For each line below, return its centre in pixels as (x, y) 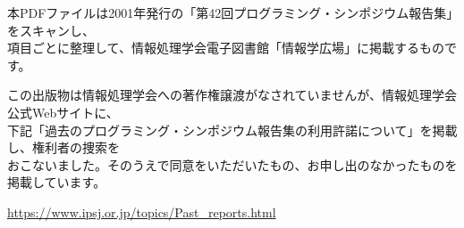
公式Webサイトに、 (63, 112)
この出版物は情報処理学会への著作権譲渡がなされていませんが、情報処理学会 (232, 95)
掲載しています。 (57, 182)
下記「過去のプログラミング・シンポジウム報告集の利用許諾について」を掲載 (232, 130)
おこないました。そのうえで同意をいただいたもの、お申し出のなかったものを (232, 164)
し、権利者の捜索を (63, 147)
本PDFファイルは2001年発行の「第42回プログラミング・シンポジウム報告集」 (230, 12)
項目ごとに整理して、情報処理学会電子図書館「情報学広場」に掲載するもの (226, 48)
